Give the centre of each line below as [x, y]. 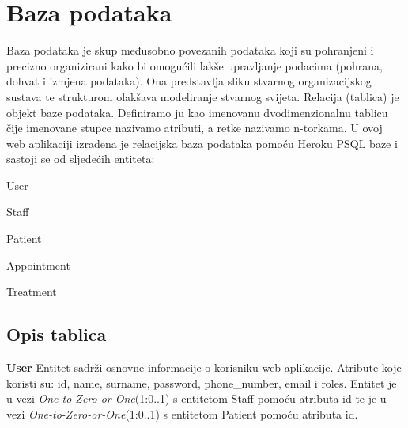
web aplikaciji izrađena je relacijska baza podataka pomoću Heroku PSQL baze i [202, 143]
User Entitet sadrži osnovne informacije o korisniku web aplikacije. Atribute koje [204, 367]
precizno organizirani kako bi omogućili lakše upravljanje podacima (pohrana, [195, 65]
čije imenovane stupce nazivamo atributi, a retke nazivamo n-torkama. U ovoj [195, 128]
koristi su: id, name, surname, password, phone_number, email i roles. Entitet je [202, 383]
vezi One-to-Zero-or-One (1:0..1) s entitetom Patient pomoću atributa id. [182, 413]
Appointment [38, 265]
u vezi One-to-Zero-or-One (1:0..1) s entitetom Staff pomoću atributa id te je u [196, 398]
